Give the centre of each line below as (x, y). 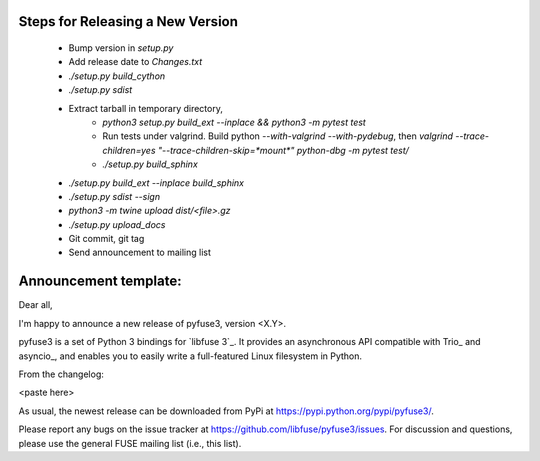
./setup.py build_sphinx (150, 164)
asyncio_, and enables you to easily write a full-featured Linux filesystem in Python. (190, 356)
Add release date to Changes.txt (135, 62)
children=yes (129, 150)
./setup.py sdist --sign (114, 196)
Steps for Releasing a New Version (128, 21)
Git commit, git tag (106, 239)
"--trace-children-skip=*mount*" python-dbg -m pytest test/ (283, 150)
